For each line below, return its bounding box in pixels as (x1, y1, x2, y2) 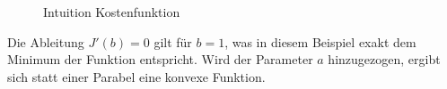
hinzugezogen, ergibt (328, 50, 441, 69)
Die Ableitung (7, 32, 84, 51)
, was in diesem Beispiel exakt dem (224, 32, 416, 51)
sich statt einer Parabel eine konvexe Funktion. (7, 67, 266, 85)
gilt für (153, 32, 192, 51)
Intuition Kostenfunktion (43, 3, 180, 20)
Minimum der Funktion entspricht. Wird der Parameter (7, 50, 313, 69)
